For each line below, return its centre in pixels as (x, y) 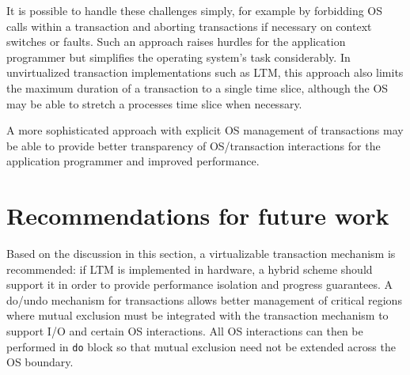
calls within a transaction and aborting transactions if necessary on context (189, 26)
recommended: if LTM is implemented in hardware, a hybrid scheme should (190, 269)
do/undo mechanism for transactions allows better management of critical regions (204, 299)
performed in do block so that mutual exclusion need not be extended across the (201, 346)
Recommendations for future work (198, 216)
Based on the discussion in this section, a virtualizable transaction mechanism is (201, 254)
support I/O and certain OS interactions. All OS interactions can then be (185, 331)
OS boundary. (40, 362)
